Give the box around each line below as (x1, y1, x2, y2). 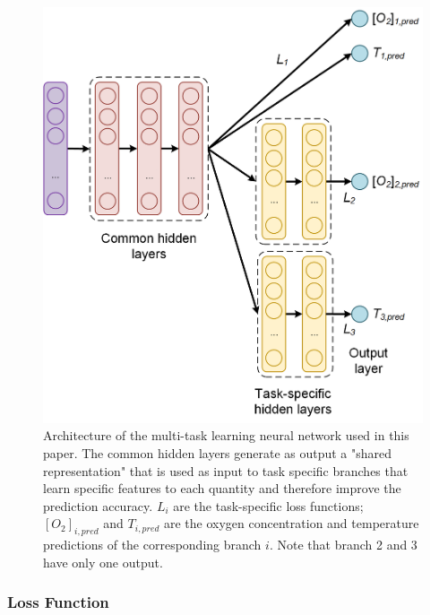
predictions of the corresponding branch (43, 535, 262, 554)
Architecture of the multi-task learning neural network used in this (43, 426, 409, 445)
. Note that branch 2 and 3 (269, 535, 417, 554)
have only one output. (43, 552, 163, 571)
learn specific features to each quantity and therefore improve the (43, 479, 401, 498)
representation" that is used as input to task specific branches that (43, 461, 408, 480)
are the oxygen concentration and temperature (164, 514, 419, 533)
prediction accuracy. (43, 496, 153, 515)
